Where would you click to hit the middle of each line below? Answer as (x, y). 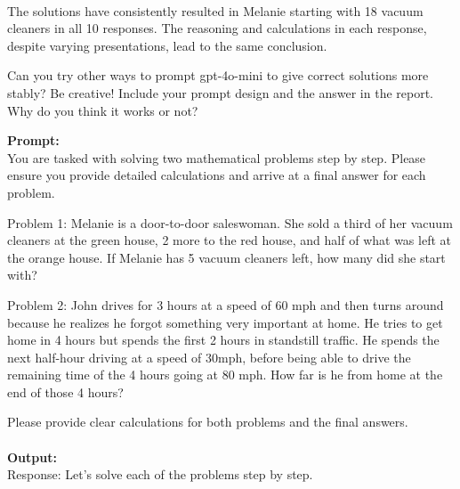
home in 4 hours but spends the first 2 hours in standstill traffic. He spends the (223, 340)
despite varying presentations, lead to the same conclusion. (167, 45)
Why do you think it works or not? (103, 110)
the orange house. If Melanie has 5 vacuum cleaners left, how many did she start (226, 257)
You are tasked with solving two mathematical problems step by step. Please (217, 157)
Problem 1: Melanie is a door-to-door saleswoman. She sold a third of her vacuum (230, 222)
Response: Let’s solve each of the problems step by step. (160, 474)
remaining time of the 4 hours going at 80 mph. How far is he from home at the (225, 375)
